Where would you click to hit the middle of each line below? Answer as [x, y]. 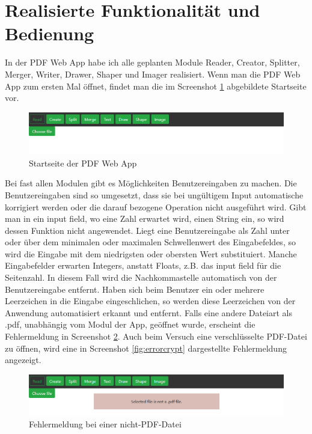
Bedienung [50, 33]
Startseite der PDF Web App [83, 163]
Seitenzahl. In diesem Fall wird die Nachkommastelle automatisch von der [141, 277]
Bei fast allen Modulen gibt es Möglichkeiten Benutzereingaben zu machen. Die [151, 183]
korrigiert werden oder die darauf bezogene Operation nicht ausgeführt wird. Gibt [156, 206]
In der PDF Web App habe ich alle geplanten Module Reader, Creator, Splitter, [152, 62]
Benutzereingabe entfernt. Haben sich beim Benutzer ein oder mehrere [135, 289]
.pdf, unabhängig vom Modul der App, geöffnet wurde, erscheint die [130, 324]
